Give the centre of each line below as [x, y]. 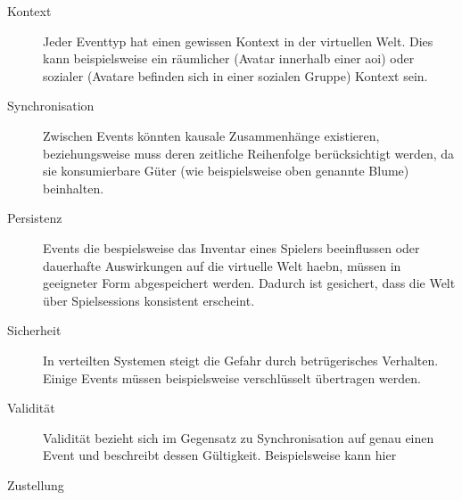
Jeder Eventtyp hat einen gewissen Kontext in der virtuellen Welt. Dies [238, 41]
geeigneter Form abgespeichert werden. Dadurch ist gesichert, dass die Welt [249, 283]
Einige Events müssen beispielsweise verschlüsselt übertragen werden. [232, 377]
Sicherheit [34, 330]
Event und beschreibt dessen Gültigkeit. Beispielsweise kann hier [220, 455]
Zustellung [36, 484]
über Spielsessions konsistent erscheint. [149, 300]
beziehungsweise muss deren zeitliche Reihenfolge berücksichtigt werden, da [249, 153]
